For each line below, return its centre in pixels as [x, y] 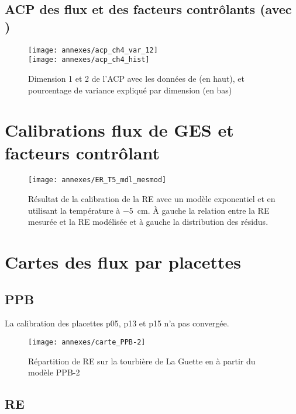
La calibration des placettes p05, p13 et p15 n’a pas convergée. [117, 323]
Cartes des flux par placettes [123, 262]
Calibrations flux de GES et [119, 130]
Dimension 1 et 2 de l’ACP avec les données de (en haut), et [137, 78]
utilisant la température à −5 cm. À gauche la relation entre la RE [149, 210]
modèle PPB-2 [54, 372]
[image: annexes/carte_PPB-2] [87, 342]
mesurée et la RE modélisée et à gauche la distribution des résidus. [148, 222]
